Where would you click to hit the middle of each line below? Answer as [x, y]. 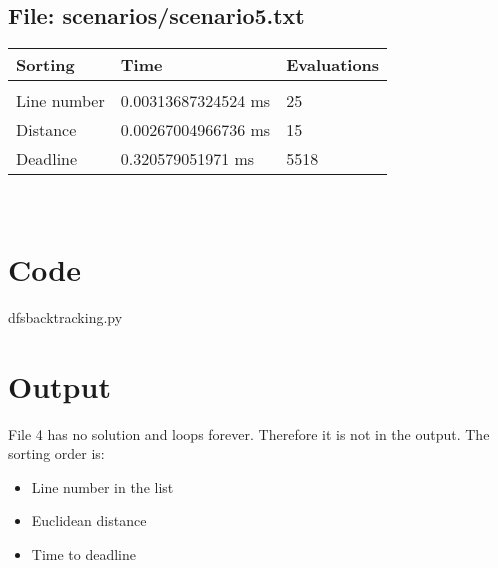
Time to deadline [84, 554]
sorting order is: [56, 453]
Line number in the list [102, 486]
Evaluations [333, 65]
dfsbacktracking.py [65, 316]
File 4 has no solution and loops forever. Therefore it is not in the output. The [249, 433]
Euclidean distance [89, 520]
